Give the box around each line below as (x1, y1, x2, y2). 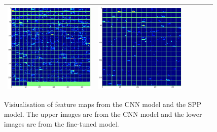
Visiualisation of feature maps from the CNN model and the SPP (4, 99, 202, 109)
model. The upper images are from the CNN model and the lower (4, 109, 202, 119)
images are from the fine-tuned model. (4, 118, 119, 129)
